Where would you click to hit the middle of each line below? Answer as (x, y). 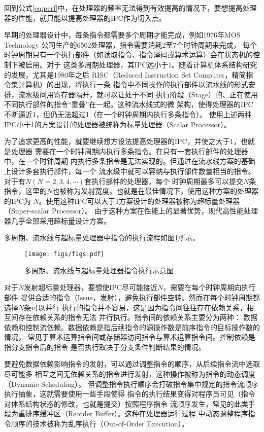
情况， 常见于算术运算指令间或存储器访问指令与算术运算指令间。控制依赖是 (130, 337)
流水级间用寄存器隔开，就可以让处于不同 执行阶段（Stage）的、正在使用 (138, 94)
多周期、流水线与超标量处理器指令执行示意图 (99, 270)
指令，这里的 (25, 191)
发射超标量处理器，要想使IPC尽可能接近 (91, 287)
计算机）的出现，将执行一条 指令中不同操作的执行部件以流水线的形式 (133, 84)
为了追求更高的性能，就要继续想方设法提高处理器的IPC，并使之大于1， (122, 141)
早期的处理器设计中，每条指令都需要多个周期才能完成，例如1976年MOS (122, 35)
